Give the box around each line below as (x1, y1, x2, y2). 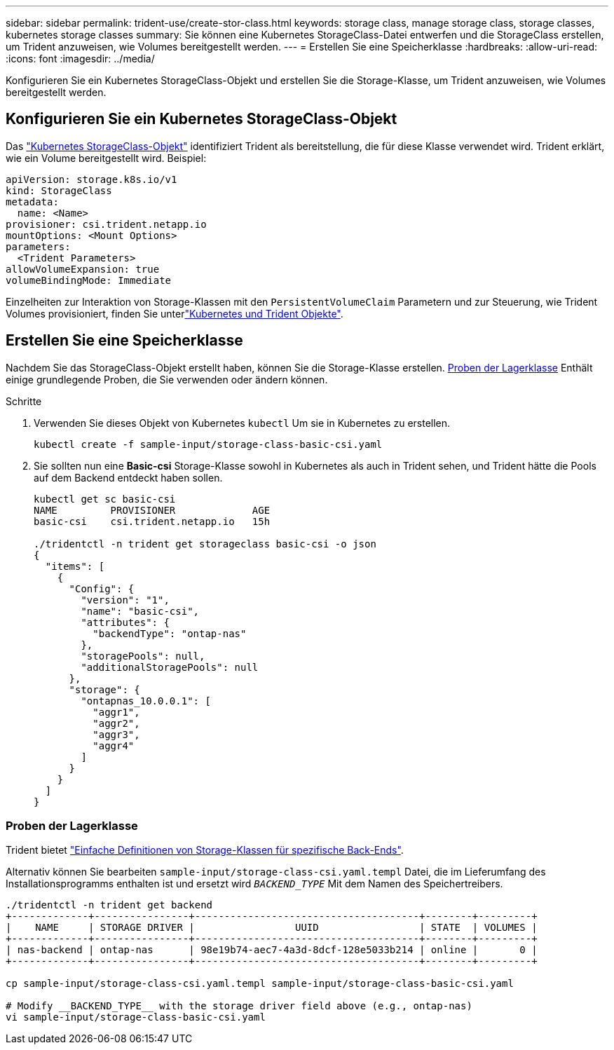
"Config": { (69, 582, 135, 594)
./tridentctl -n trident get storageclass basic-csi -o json (34, 538, 376, 550)
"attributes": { (81, 616, 170, 628)
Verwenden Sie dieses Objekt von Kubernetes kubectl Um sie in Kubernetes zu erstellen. (34, 416, 451, 429)
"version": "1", (81, 594, 170, 606)
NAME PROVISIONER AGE (34, 504, 271, 516)
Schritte (6, 395, 42, 407)
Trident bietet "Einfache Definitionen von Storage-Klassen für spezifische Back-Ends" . (6, 844, 404, 857)
